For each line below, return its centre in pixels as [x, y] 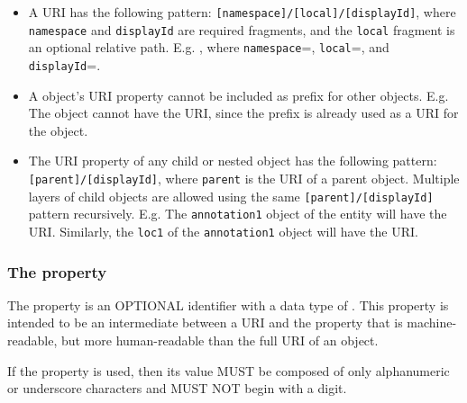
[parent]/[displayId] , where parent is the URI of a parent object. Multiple [244, 178]
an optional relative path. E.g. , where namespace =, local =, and [209, 47]
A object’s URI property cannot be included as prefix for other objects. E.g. [238, 95]
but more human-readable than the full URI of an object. [220, 340]
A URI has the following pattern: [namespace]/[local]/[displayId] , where [242, 12]
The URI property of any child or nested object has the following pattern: [233, 161]
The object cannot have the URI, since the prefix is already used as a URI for [243, 113]
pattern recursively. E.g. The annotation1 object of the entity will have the [238, 214]
